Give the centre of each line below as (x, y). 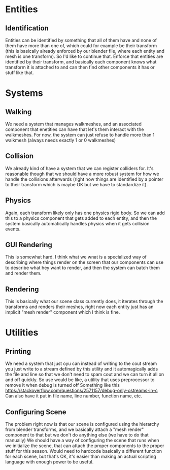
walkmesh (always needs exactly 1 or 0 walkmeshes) (60, 140)
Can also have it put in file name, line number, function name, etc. (74, 396)
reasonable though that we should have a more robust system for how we (82, 174)
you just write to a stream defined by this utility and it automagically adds (82, 369)
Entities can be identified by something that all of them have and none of (81, 40)
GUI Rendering (29, 245)
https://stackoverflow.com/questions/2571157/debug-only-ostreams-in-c (82, 391)
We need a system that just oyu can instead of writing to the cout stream (81, 363)
